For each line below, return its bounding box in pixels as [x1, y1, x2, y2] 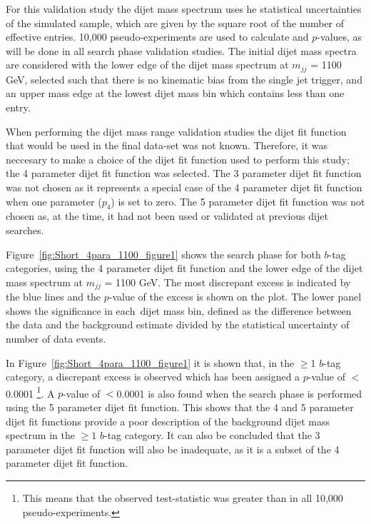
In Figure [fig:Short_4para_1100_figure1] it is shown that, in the [6, 355, 295, 370]
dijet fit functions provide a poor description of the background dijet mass [6, 413, 330, 428]
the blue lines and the [6, 289, 101, 304]
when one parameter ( [6, 193, 102, 208]
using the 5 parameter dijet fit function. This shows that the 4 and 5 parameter [6, 400, 354, 415]
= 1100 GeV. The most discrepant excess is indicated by [104, 274, 351, 289]
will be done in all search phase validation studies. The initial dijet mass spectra [6, 43, 357, 58]
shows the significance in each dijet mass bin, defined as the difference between [6, 303, 352, 318]
